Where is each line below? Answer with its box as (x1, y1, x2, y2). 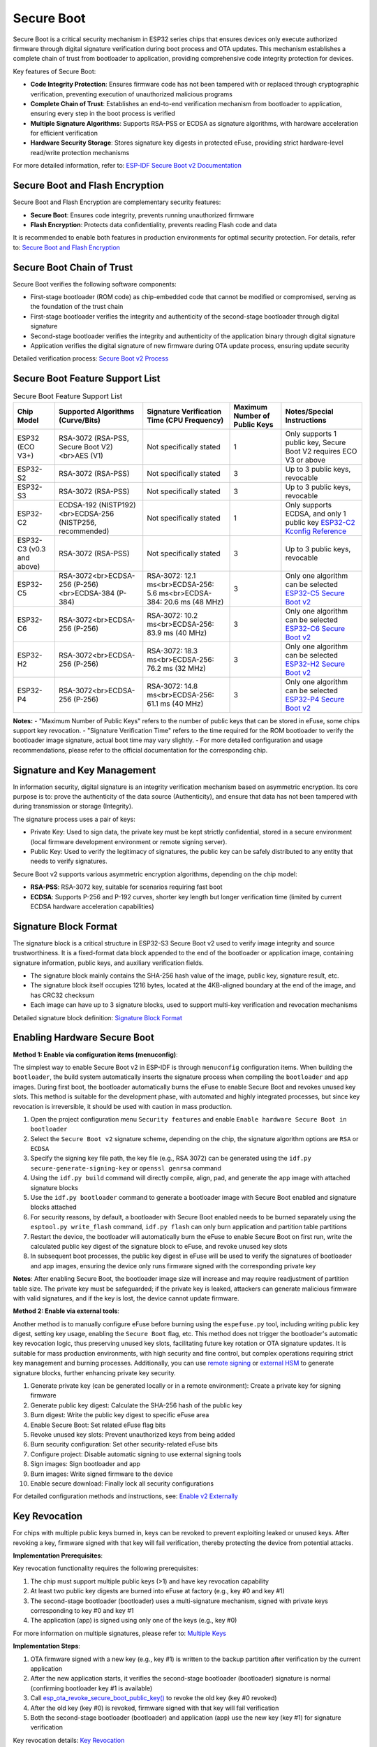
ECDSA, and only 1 (285, 509, 346, 519)
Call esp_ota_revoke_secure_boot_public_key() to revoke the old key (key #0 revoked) (30, 1694, 277, 1702)
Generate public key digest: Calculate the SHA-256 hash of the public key (30, 1401, 242, 1409)
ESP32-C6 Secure (285, 623, 346, 633)
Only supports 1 (285, 428, 337, 438)
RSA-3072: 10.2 (147, 610, 198, 620)
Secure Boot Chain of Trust (13, 261, 133, 273)
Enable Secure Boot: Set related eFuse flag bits (30, 1421, 166, 1429)
